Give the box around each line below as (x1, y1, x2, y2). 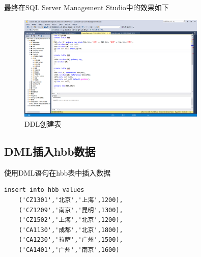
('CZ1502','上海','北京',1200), (18, 216, 123, 224)
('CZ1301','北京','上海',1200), (18, 196, 123, 204)
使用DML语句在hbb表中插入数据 (4, 167, 111, 178)
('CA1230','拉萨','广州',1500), (18, 236, 123, 244)
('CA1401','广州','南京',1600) (18, 246, 120, 253)
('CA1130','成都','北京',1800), (18, 226, 123, 234)
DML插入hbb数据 (4, 143, 96, 159)
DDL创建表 (24, 118, 62, 129)
